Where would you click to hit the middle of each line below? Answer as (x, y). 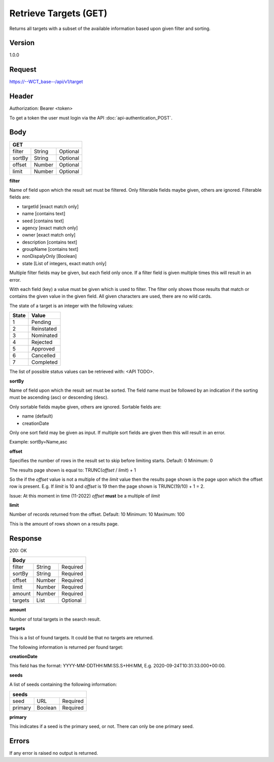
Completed (44, 362)
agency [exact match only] (50, 228)
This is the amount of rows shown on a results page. (64, 523)
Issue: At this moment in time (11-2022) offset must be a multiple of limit (84, 495)
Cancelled (43, 356)
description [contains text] (50, 242)
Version (22, 43)
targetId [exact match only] (50, 207)
